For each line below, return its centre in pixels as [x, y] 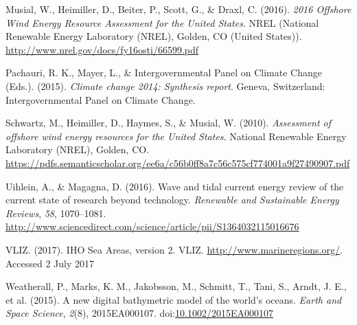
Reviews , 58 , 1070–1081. [56, 213]
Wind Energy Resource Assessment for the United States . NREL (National [162, 22]
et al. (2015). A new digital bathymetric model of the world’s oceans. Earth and [174, 299]
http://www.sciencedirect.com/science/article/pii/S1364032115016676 [152, 226]
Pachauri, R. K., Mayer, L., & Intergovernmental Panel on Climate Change [164, 72]
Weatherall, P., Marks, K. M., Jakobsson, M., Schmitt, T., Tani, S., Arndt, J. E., [176, 286]
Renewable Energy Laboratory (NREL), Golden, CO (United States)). [154, 36]
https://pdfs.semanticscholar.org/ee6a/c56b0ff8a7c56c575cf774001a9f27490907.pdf [178, 162]
